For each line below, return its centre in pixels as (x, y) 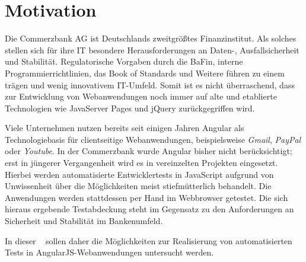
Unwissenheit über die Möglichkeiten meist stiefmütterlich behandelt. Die (138, 186)
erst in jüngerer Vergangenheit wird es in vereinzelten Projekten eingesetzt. (141, 163)
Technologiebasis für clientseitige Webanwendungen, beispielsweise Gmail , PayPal (153, 139)
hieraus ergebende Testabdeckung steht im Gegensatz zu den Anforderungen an (149, 209)
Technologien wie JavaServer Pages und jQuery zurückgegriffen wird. (130, 108)
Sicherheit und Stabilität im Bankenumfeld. (84, 221)
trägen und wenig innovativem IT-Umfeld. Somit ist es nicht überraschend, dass (150, 84)
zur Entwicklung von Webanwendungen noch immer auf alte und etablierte (141, 96)
